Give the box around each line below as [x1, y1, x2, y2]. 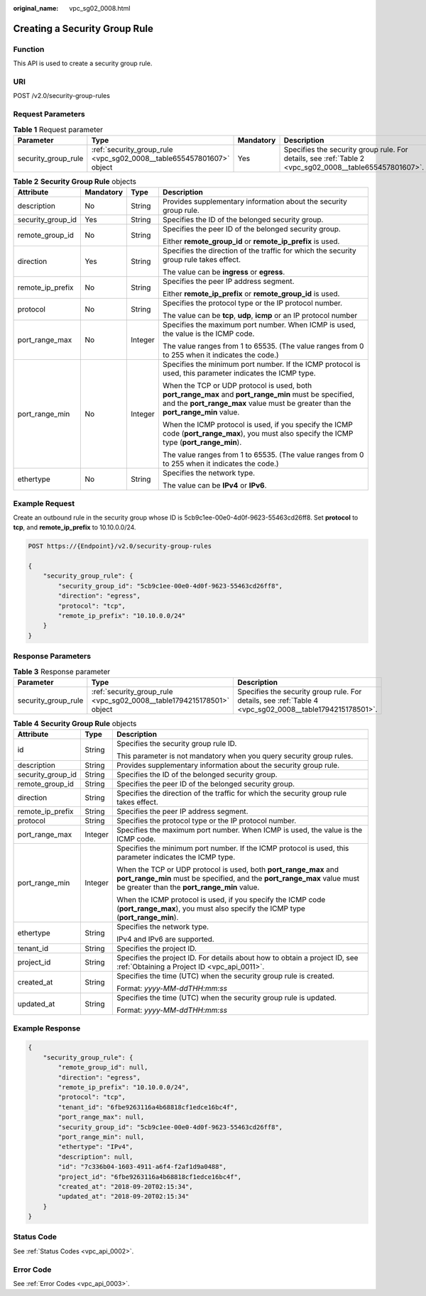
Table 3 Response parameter [13, 666, 111, 676]
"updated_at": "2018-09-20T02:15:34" [58, 1192, 190, 1201]
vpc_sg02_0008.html [69, 4, 131, 12]
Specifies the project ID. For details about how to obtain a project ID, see [116, 953, 359, 963]
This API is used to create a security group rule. [13, 59, 153, 67]
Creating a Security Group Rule [13, 22, 154, 35]
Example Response [13, 1023, 81, 1033]
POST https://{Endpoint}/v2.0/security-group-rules [28, 542, 212, 550]
